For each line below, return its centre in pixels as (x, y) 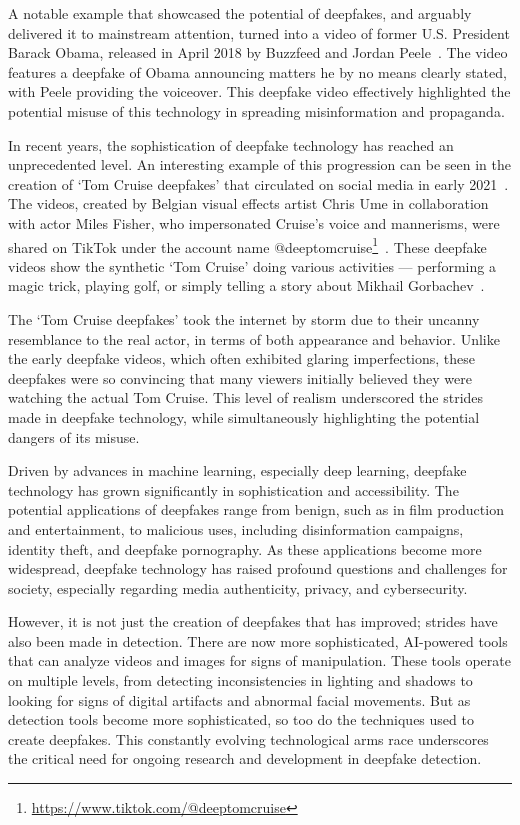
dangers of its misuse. (74, 436)
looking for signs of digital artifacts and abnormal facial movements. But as (239, 699)
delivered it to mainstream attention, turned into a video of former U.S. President (259, 32)
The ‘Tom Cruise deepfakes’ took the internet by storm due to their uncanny (244, 318)
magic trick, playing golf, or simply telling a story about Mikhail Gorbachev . (246, 285)
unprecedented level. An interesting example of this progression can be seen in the (259, 164)
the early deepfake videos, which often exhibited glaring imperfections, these (242, 358)
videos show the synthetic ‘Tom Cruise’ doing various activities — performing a (252, 265)
